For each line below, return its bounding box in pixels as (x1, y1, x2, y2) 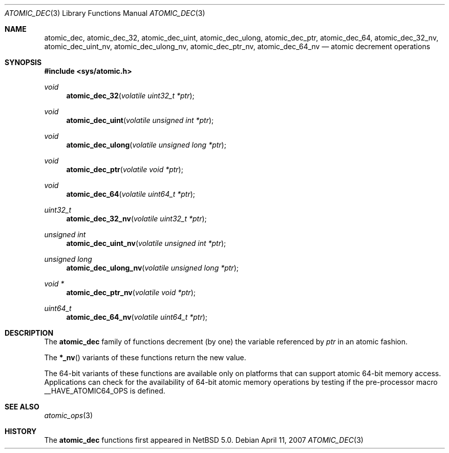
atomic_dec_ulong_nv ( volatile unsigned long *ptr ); (66, 263, 239, 272)
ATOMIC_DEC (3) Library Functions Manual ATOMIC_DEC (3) (5, 9, 205, 17)
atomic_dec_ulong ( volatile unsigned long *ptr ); (66, 140, 226, 149)
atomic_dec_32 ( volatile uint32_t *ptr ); (66, 91, 195, 100)
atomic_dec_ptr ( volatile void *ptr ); (66, 165, 183, 174)
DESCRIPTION (5, 328, 54, 337)
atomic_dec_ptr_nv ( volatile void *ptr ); (66, 288, 196, 297)
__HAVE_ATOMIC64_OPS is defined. (44, 386, 165, 395)
